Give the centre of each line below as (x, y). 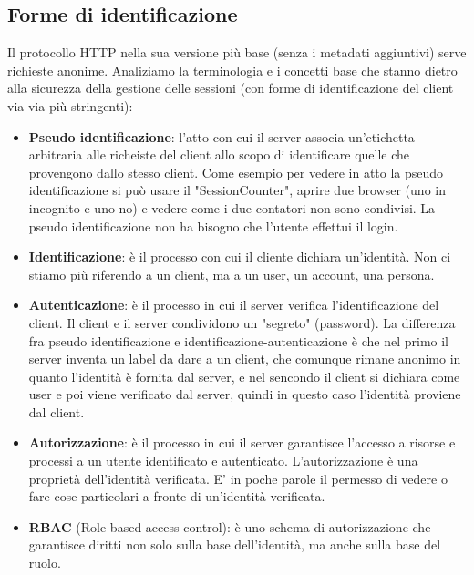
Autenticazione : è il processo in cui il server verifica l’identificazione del (234, 305)
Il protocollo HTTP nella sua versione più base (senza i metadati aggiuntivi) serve (237, 52)
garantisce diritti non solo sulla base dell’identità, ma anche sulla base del (235, 544)
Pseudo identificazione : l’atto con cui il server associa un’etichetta (222, 136)
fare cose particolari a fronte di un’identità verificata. (177, 496)
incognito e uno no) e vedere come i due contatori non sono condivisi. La (232, 207)
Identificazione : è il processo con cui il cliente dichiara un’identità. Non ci (240, 257)
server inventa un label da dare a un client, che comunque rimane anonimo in (245, 359)
